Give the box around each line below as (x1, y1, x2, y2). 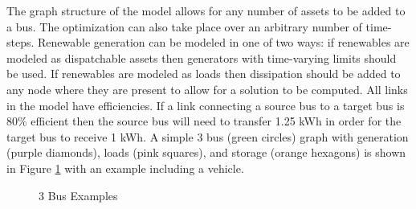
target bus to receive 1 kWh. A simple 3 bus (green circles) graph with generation (6, 128, 409, 145)
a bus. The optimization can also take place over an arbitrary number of (6, 18, 362, 35)
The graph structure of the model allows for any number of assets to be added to (6, 2, 406, 18)
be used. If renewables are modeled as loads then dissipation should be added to (6, 65, 401, 82)
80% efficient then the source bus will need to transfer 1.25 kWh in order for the (6, 113, 402, 129)
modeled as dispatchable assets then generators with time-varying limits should (6, 49, 397, 66)
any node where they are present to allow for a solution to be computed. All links (6, 80, 408, 97)
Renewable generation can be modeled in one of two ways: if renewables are (38, 34, 410, 51)
